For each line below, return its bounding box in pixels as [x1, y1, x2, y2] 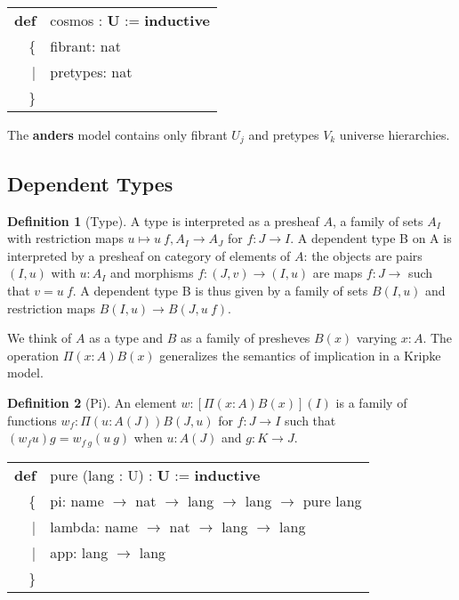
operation [7, 345, 60, 364]
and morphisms [109, 264, 194, 282]
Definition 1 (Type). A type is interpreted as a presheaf [7, 211, 319, 230]
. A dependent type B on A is [290, 229, 452, 247]
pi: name [50, 490, 104, 511]
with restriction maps [7, 229, 124, 247]
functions [7, 410, 57, 429]
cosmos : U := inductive [50, 10, 211, 30]
